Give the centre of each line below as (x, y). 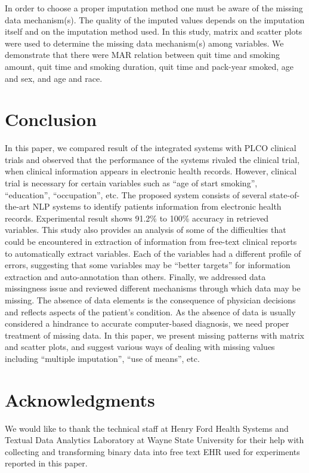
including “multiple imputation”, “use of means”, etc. (102, 358)
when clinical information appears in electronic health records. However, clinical (151, 171)
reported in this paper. (46, 463)
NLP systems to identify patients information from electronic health (157, 206)
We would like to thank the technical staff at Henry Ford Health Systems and (147, 428)
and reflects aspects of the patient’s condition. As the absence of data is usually (150, 311)
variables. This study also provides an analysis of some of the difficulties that (146, 230)
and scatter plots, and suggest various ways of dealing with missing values (140, 347)
